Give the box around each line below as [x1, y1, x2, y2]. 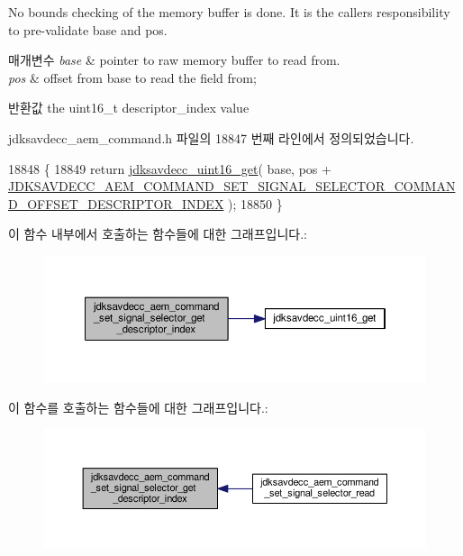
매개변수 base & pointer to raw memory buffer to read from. [8, 50, 340, 69]
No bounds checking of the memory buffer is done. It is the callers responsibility [8, 3, 450, 21]
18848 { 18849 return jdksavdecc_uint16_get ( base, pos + [8, 159, 331, 178]
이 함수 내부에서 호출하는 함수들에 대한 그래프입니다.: [8, 224, 307, 243]
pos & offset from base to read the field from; [8, 68, 257, 87]
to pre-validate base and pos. [8, 20, 168, 39]
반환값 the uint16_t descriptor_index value [8, 98, 250, 117]
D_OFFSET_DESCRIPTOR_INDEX [8, 194, 224, 213]
